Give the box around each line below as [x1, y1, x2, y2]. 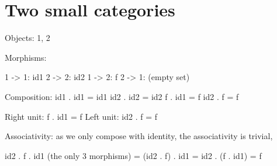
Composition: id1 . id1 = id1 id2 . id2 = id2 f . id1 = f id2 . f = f [5, 90, 239, 102]
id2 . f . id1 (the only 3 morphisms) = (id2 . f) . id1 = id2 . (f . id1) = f [5, 149, 262, 161]
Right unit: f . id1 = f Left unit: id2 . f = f [5, 110, 157, 122]
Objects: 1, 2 [5, 32, 50, 44]
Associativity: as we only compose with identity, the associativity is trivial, [5, 130, 273, 142]
